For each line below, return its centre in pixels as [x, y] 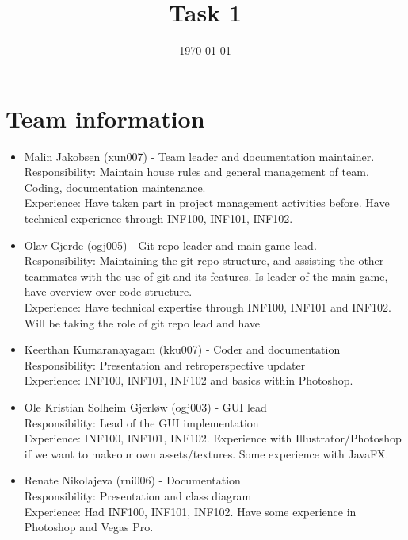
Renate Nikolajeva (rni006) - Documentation [132, 480]
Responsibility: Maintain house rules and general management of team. [196, 172]
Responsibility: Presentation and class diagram [138, 495]
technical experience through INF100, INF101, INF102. [158, 218]
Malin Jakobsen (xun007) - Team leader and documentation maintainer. [199, 156]
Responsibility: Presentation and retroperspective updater [165, 364]
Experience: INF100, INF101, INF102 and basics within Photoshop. [189, 380]
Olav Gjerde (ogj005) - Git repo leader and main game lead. [170, 245]
